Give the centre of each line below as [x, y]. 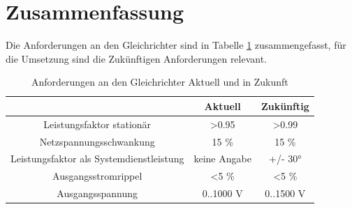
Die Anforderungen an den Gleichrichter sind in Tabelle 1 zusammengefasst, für [176, 45]
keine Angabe [222, 158]
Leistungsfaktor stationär [97, 124]
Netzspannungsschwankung [97, 141]
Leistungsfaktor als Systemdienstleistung [97, 158]
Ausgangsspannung [97, 193]
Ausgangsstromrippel [97, 176]
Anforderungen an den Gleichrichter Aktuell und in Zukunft [160, 82]
